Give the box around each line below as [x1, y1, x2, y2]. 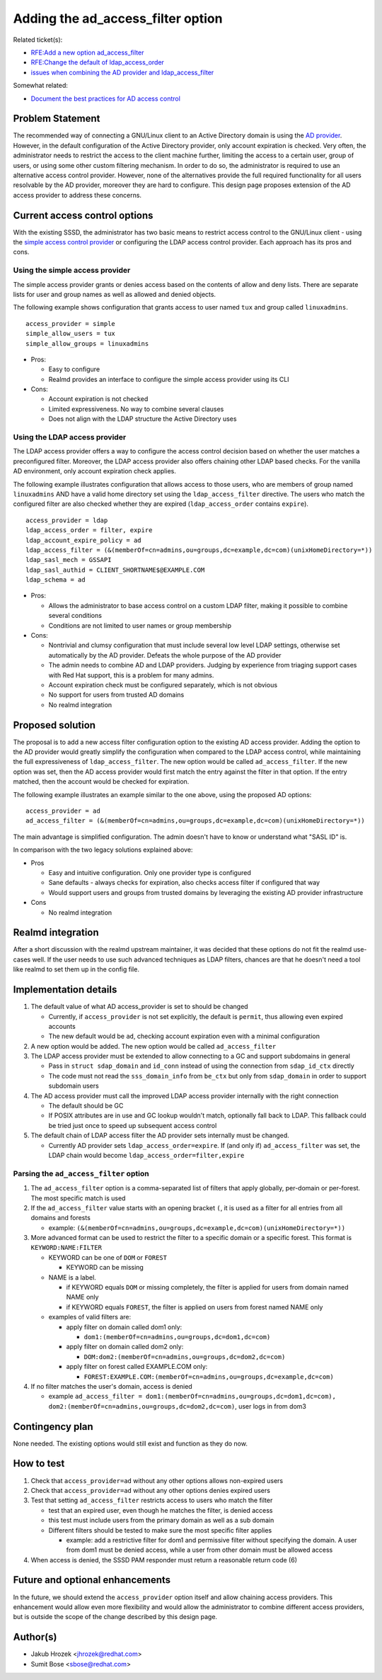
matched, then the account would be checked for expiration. [13, 777, 190, 786]
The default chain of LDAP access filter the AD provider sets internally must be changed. [30, 1131, 289, 1140]
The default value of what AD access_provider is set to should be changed [30, 1003, 248, 1011]
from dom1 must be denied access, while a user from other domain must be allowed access [66, 1545, 333, 1555]
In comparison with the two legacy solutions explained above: [13, 845, 193, 854]
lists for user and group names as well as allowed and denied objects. [13, 290, 216, 298]
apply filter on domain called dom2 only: [66, 1343, 184, 1351]
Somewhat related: [13, 81, 69, 90]
